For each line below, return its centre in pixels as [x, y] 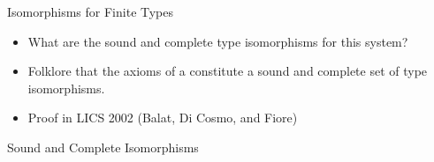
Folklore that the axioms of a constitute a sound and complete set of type [228, 71]
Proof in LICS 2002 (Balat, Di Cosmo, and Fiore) [163, 118]
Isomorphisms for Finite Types [91, 11]
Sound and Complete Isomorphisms [103, 147]
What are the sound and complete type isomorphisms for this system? [218, 41]
